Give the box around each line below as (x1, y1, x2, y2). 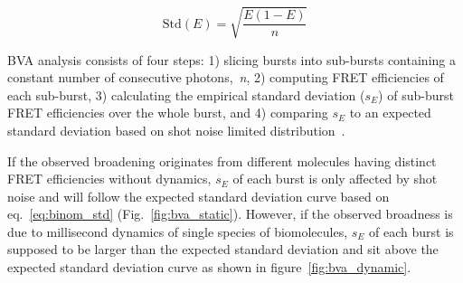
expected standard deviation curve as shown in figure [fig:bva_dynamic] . (7, 258, 411, 277)
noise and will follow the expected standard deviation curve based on (7, 186, 390, 205)
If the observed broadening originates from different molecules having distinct (7, 151, 437, 170)
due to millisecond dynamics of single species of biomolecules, (7, 222, 348, 241)
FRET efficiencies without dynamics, (7, 169, 212, 188)
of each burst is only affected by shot (232, 169, 438, 188)
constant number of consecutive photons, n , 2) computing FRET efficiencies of (7, 68, 444, 87)
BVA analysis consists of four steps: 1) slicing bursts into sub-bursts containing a (7, 50, 456, 69)
